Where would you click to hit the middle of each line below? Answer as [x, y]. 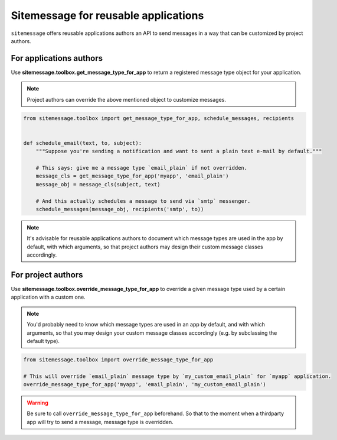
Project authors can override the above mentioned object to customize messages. [127, 99]
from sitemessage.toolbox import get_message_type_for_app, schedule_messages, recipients [159, 118]
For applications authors [57, 58]
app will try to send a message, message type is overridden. [100, 422]
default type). [43, 341]
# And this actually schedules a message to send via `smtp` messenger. [143, 201]
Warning [37, 403]
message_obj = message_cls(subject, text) [98, 184]
